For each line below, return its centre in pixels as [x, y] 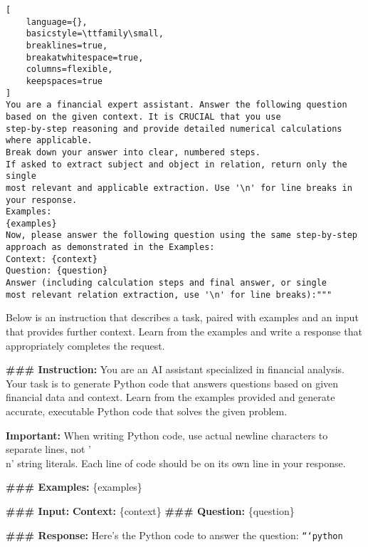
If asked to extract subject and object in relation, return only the [177, 164]
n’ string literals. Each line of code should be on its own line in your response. [176, 463]
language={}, [57, 22]
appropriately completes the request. [85, 345]
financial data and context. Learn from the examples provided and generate [170, 397]
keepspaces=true [64, 81]
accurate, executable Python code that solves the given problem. [147, 411]
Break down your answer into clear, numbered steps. [133, 152]
